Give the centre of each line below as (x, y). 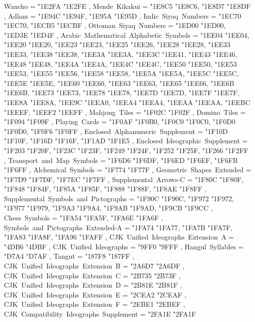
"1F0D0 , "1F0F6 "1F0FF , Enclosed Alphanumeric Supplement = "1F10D (116, 131)
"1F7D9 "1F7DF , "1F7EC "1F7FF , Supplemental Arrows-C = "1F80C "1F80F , (124, 179)
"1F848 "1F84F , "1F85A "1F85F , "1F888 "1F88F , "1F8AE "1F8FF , (105, 189)
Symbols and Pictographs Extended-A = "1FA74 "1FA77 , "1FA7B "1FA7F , (118, 227)
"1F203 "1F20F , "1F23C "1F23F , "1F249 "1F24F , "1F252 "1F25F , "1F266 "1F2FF (126, 150)
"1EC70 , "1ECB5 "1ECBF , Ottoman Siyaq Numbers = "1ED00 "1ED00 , (115, 25)
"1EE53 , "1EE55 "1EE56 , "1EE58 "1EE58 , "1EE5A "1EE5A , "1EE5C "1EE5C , (121, 73)
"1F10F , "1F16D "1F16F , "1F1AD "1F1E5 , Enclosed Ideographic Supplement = (126, 141)
